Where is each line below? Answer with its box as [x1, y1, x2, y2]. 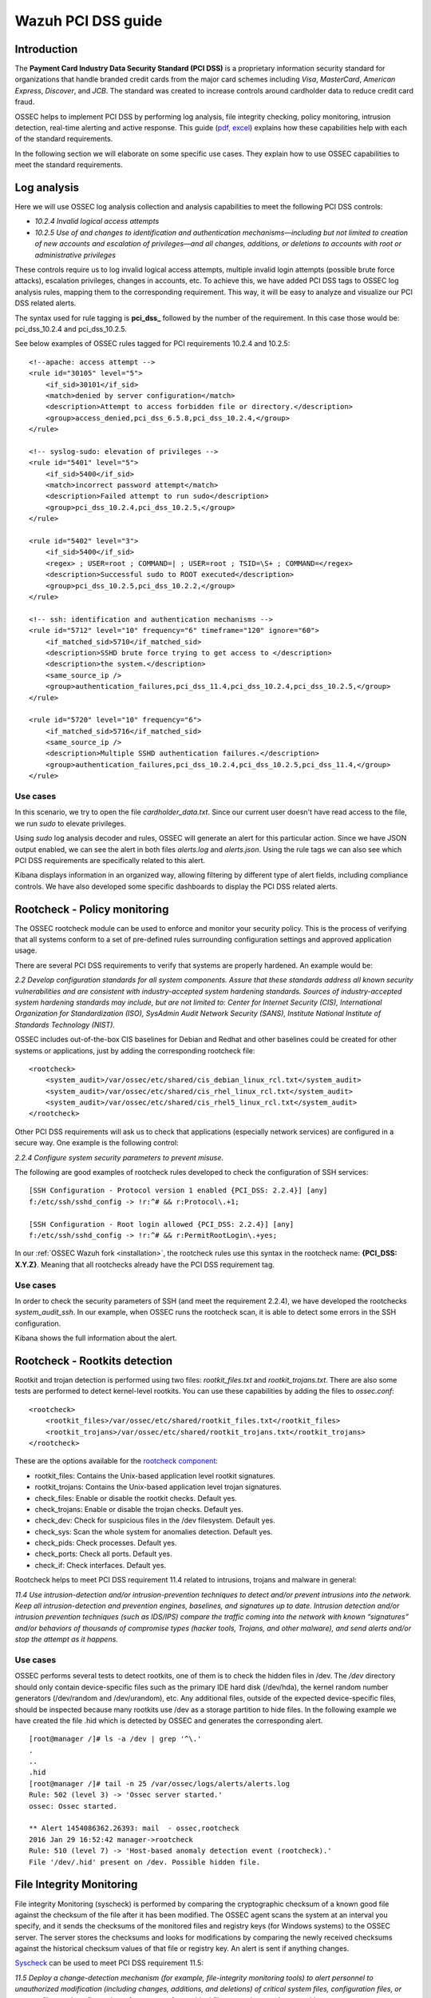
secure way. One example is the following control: [14, 1138, 179, 1148]
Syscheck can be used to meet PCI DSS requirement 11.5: [14, 1958, 204, 1968]
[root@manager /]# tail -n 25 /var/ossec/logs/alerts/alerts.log [29, 1779, 291, 1788]
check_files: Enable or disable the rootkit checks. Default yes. [34, 1493, 237, 1502]
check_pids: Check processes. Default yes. [34, 1538, 177, 1548]
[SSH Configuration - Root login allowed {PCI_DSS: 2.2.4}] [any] [29, 1220, 295, 1228]
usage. [14, 945, 38, 955]
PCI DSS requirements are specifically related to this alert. [14, 855, 206, 865]
